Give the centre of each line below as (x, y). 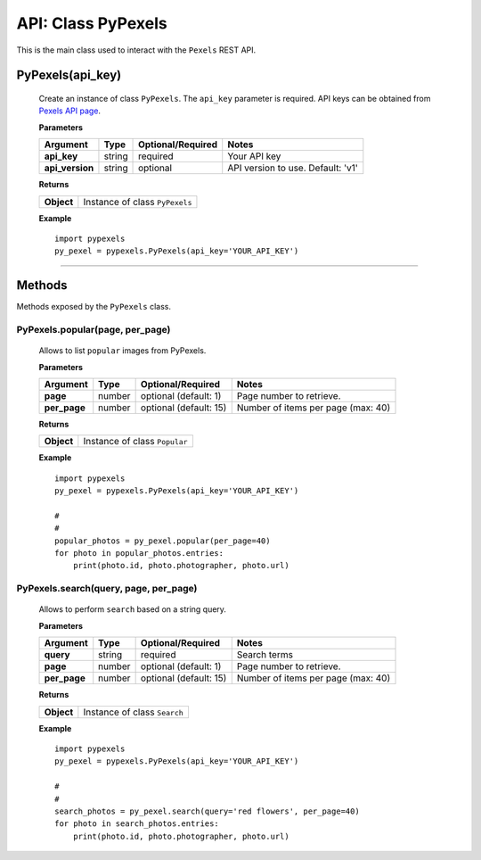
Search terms (265, 655)
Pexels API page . (70, 111)
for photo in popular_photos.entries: (139, 554)
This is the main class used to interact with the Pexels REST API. (136, 50)
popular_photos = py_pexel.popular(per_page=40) (163, 541)
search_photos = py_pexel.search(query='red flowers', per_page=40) (207, 811)
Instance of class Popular (135, 442)
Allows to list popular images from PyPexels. (122, 351)
